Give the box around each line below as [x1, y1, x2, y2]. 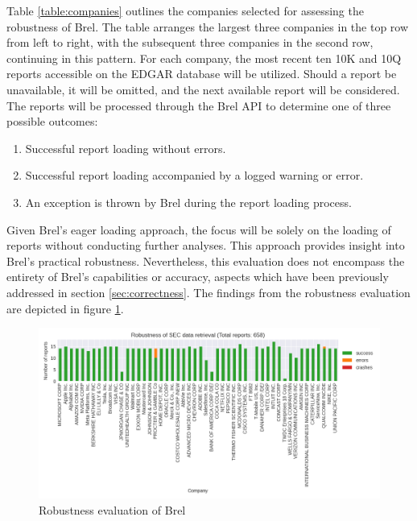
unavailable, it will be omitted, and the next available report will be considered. [6, 81, 400, 97]
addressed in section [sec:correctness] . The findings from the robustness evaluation [6, 283, 411, 300]
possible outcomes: [6, 113, 98, 130]
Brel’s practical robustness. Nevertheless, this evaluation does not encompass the [6, 252, 405, 269]
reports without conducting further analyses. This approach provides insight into [6, 237, 405, 254]
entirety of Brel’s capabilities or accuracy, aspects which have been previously [6, 268, 389, 285]
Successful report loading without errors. [25, 139, 226, 156]
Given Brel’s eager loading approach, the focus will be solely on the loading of [6, 221, 391, 238]
